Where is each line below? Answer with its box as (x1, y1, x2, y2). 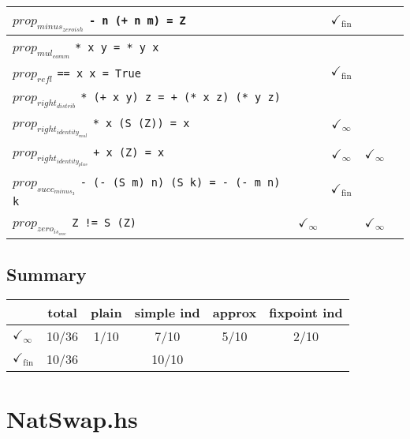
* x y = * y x (74, 40, 159, 54)
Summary (6, 261, 87, 286)
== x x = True (57, 66, 141, 80)
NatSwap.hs (6, 402, 138, 434)
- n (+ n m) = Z (88, 14, 186, 27)
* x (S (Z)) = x (92, 117, 190, 130)
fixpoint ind (269, 303, 343, 322)
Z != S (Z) (72, 216, 136, 230)
